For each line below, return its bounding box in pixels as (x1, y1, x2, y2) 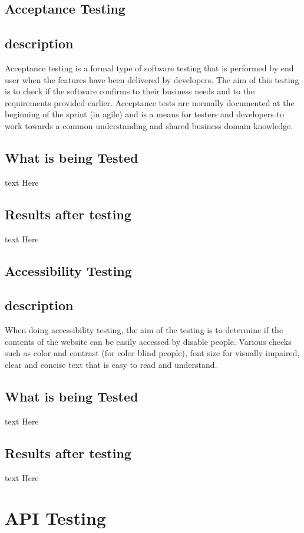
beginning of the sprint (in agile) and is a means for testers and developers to (5, 108, 284, 120)
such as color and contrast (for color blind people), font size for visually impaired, (5, 347, 300, 359)
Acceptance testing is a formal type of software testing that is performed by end (5, 61, 294, 74)
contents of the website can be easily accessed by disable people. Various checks (5, 335, 292, 347)
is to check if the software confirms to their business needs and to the (5, 85, 255, 97)
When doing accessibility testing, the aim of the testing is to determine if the (5, 324, 283, 336)
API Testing (5, 506, 106, 530)
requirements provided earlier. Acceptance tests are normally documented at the (5, 96, 295, 108)
